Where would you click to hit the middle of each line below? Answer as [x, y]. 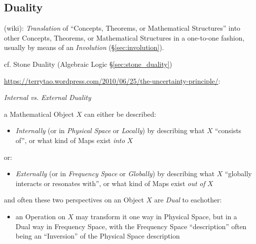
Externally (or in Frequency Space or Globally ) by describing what [115, 173]
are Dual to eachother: [188, 200]
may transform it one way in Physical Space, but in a [156, 216]
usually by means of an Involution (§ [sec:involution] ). [84, 47]
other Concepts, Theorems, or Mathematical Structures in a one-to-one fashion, [124, 37]
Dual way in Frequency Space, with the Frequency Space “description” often [131, 226]
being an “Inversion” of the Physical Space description [98, 236]
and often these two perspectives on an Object [74, 200]
